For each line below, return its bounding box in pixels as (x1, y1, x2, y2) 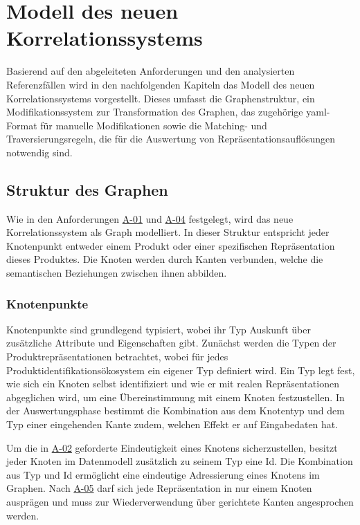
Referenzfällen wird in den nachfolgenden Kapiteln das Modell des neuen (6, 77, 315, 91)
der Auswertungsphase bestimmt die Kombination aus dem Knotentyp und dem (6, 403, 345, 418)
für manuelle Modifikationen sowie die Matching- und (40, 118, 267, 132)
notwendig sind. (6, 145, 73, 159)
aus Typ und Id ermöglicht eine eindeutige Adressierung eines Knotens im (6, 467, 320, 481)
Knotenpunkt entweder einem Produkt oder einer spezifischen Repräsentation (6, 238, 335, 252)
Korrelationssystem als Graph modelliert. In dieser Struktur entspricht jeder (6, 225, 330, 239)
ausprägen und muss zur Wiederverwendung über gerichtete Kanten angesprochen (6, 494, 354, 508)
